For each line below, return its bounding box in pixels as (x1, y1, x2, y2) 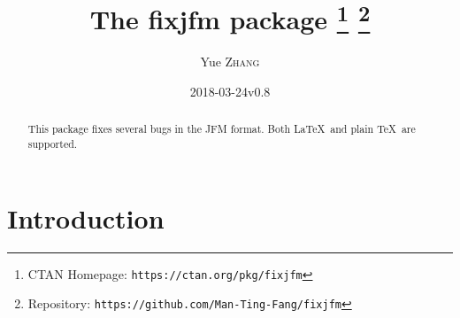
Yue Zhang (200, 52, 260, 71)
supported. (27, 136, 78, 151)
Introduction (7, 199, 165, 236)
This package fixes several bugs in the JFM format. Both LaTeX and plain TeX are (27, 121, 416, 136)
